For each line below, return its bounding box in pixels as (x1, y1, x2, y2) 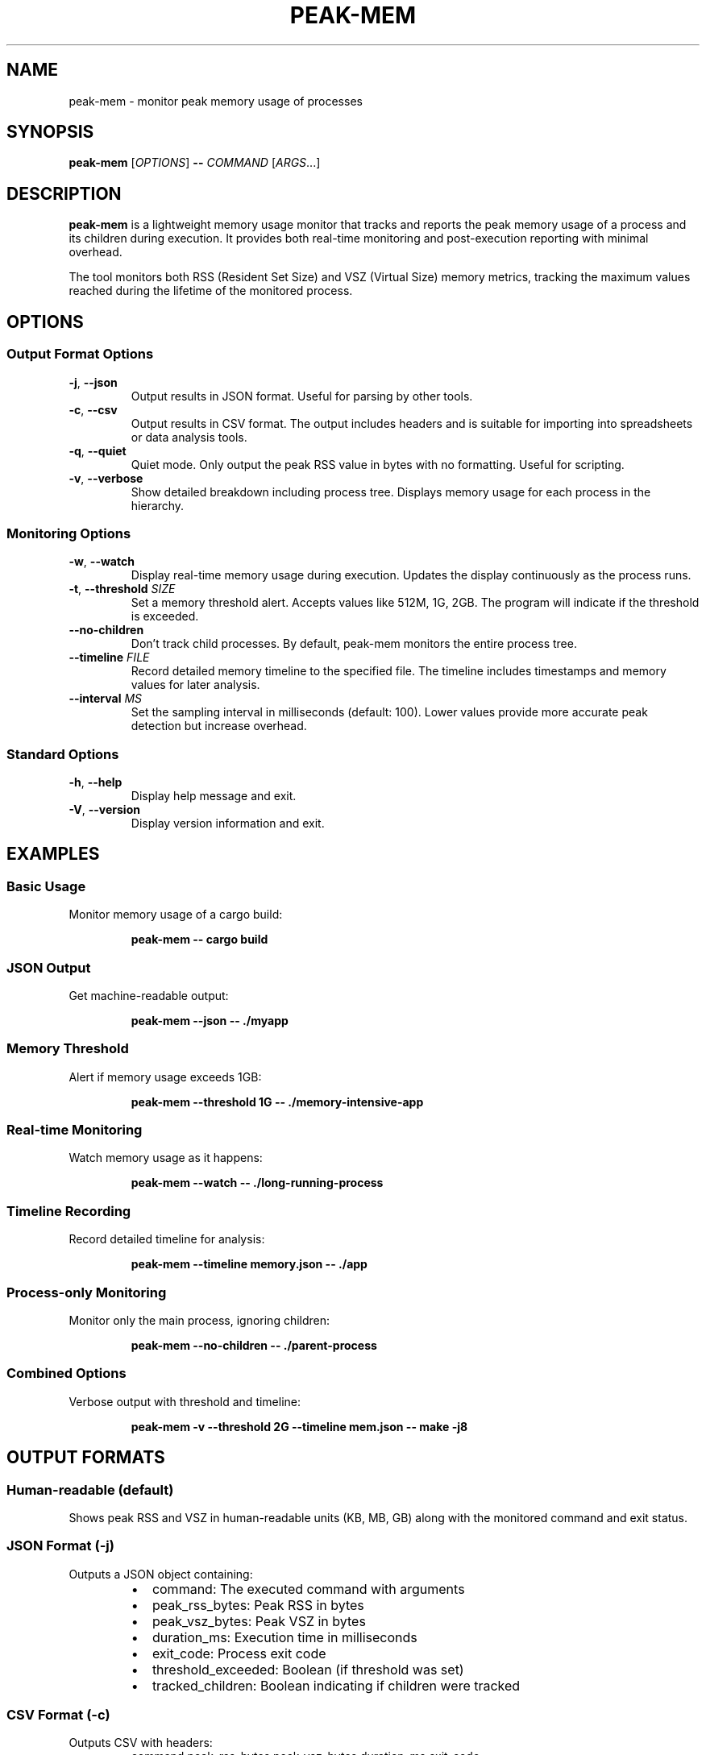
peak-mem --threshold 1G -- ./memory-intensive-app (131, 1094, 424, 1109)
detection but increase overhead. (131, 719, 307, 733)
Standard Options (6, 745, 119, 762)
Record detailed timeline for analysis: (69, 1232, 265, 1247)
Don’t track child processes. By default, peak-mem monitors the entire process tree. (131, 637, 577, 651)
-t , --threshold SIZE (69, 582, 176, 596)
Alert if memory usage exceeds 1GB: (69, 1069, 262, 1084)
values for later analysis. (131, 678, 260, 692)
